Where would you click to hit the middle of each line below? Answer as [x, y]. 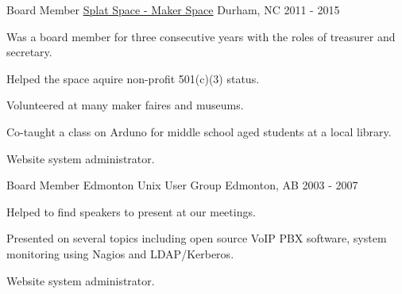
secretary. [29, 52]
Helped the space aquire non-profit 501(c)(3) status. [133, 78]
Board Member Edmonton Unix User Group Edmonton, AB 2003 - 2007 [182, 185]
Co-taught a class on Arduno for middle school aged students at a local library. [199, 131]
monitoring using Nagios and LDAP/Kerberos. [120, 253]
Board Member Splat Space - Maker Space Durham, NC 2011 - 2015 [173, 10]
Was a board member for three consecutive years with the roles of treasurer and [201, 36]
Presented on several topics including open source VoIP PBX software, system [197, 238]
